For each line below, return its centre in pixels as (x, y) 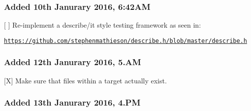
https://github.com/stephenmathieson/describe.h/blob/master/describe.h (125, 41)
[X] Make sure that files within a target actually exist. (85, 80)
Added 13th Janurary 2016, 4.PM (72, 102)
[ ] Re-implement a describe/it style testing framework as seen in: (103, 25)
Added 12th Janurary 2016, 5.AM (73, 62)
